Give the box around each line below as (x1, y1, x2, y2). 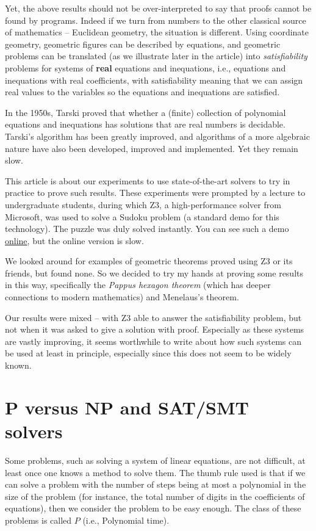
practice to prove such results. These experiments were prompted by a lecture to (5, 186, 306, 199)
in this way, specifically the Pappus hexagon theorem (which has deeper (5, 278, 271, 291)
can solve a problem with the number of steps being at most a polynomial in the (5, 478, 306, 491)
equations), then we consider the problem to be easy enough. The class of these (5, 502, 301, 515)
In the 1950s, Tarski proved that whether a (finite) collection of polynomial (5, 106, 286, 118)
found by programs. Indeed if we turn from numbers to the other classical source (5, 13, 306, 26)
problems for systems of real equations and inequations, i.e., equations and (5, 61, 286, 74)
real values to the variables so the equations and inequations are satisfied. (5, 85, 280, 98)
